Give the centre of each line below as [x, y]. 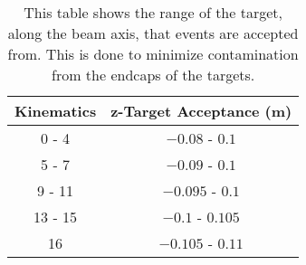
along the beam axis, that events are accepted [153, 33]
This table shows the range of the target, [153, 12]
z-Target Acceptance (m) [201, 111]
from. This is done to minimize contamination [153, 54]
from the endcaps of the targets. [153, 75]
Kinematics [56, 111]
